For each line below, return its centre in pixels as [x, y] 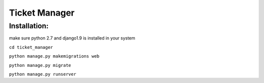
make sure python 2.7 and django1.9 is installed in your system [72, 38]
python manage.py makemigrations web [54, 56]
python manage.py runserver [43, 74]
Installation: [29, 26]
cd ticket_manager [31, 47]
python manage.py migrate [40, 65]
